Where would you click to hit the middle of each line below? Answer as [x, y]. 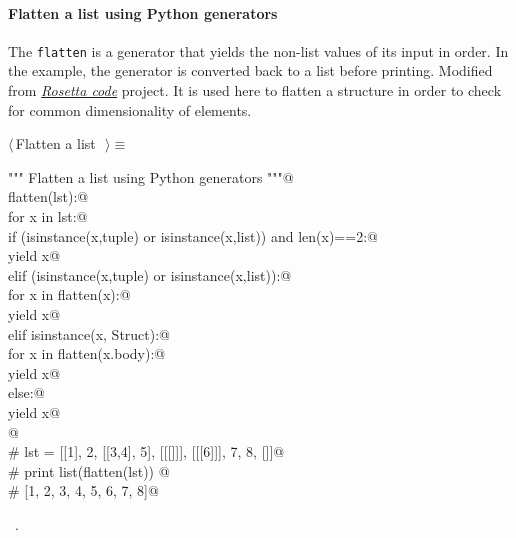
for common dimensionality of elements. [130, 109]
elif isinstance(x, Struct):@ [89, 333]
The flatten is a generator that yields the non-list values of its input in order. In [258, 50]
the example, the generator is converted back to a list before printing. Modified [250, 70]
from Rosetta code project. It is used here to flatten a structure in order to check [255, 90]
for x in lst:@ [48, 216]
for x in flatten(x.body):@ [87, 353]
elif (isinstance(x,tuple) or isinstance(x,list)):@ [150, 274]
